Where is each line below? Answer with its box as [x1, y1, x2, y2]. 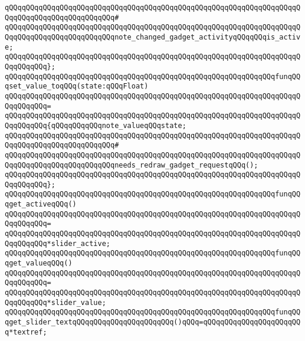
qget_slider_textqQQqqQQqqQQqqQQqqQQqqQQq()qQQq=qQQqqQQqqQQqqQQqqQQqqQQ [5, 318, 301, 326]
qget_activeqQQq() [5, 200, 77, 209]
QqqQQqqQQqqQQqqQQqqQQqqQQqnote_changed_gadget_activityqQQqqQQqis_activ [5, 32, 301, 41]
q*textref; [5, 327, 47, 336]
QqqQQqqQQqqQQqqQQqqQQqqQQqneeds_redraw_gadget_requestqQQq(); [5, 160, 258, 169]
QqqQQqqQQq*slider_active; [5, 239, 110, 248]
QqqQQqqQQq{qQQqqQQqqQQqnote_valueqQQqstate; [5, 121, 186, 130]
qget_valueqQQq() [5, 259, 73, 268]
